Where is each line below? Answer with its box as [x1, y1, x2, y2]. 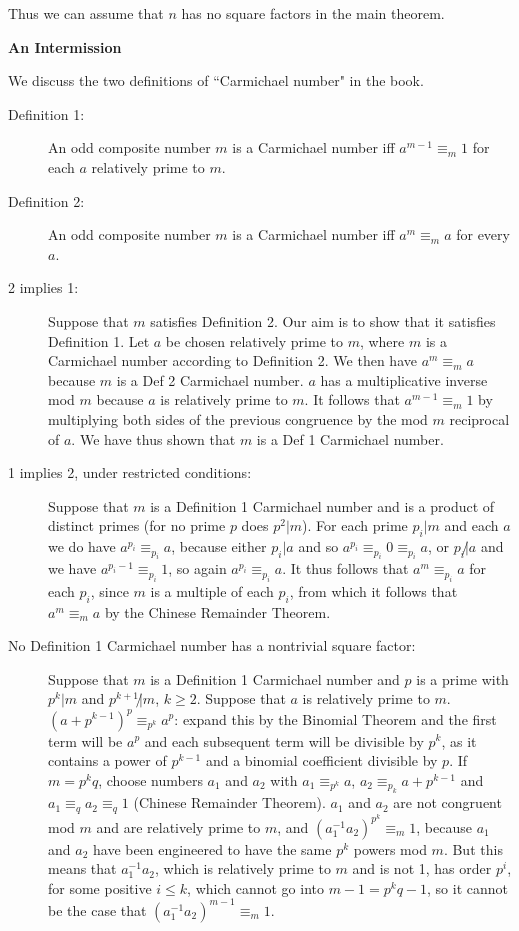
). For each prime [302, 515, 408, 536]
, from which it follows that [289, 580, 458, 601]
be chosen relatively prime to [165, 330, 343, 351]
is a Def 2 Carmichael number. [116, 369, 304, 390]
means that [48, 858, 117, 879]
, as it [441, 730, 477, 751]
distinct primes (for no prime [48, 515, 226, 536]
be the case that [48, 899, 147, 920]
